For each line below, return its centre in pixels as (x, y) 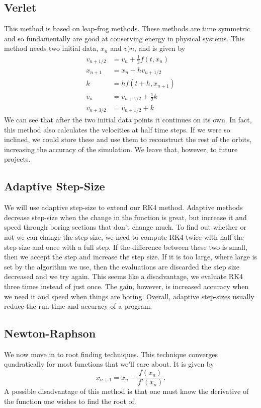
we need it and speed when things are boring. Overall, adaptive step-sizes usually (129, 296)
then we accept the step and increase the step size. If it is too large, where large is (130, 257)
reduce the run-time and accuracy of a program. (78, 306)
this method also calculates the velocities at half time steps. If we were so (117, 129)
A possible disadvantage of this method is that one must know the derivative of (126, 391)
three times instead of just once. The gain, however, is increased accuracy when (126, 286)
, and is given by (160, 48)
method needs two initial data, (51, 48)
